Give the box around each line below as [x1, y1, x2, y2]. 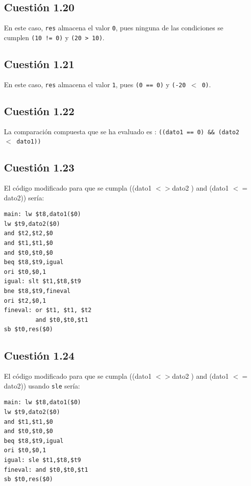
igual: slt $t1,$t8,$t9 [4, 278, 81, 285]
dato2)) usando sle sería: [4, 380, 80, 390]
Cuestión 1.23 [4, 160, 75, 175]
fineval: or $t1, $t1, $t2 [4, 307, 91, 314]
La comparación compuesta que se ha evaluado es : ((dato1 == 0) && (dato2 [4, 126, 239, 136]
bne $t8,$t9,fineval [4, 288, 71, 295]
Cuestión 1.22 [4, 103, 75, 118]
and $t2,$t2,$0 [4, 230, 53, 237]
